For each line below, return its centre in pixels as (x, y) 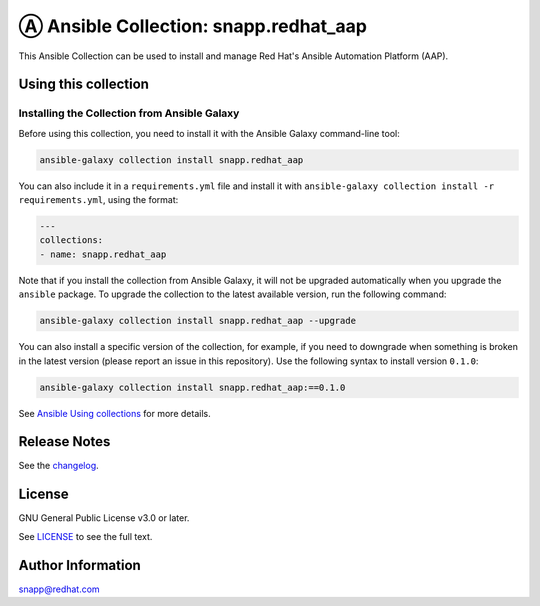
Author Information (80, 565)
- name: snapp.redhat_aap (103, 254)
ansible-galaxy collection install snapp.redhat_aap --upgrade (198, 321)
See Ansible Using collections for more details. (114, 413)
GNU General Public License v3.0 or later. (104, 518)
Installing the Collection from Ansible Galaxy (129, 113)
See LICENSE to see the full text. (85, 536)
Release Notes (64, 441)
